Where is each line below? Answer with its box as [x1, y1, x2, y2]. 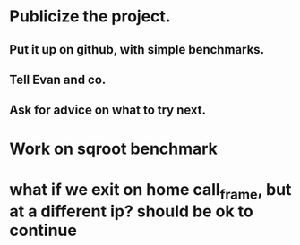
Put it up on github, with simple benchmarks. [9, 42, 265, 57]
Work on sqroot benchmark [9, 139, 218, 158]
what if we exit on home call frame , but [9, 179, 292, 203]
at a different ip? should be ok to [9, 201, 253, 222]
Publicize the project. [9, 6, 172, 27]
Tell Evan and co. [9, 72, 107, 87]
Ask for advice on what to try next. [9, 103, 207, 118]
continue [9, 221, 78, 241]
